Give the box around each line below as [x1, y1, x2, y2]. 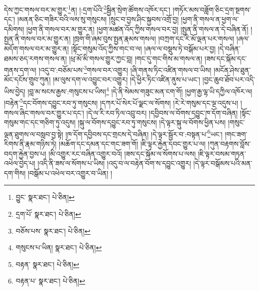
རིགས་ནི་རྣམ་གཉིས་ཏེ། [4, 139, 57, 148]
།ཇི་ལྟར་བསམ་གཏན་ [198, 148, 246, 158]
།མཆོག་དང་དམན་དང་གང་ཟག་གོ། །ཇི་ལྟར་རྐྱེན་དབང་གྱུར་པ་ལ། [59, 139, 206, 148]
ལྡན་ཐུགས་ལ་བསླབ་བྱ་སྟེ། [4, 129, 63, 139]
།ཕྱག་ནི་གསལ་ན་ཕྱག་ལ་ [181, 14, 239, 24]
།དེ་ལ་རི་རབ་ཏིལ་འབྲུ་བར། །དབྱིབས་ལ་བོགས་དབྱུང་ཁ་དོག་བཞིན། [86, 107, 238, 118]
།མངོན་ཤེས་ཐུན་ [213, 64, 251, 75]
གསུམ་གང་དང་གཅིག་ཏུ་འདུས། [4, 117, 76, 128]
